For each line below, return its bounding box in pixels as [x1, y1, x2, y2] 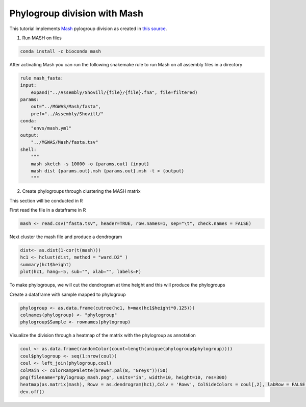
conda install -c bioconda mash [20, 48, 101, 54]
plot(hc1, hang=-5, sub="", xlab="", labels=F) [20, 269, 141, 275]
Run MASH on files [22, 35, 62, 41]
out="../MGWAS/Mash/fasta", [31, 104, 101, 110]
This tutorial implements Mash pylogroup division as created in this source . [9, 26, 167, 32]
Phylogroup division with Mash [9, 8, 144, 19]
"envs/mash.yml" [31, 125, 71, 131]
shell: [20, 146, 37, 152]
